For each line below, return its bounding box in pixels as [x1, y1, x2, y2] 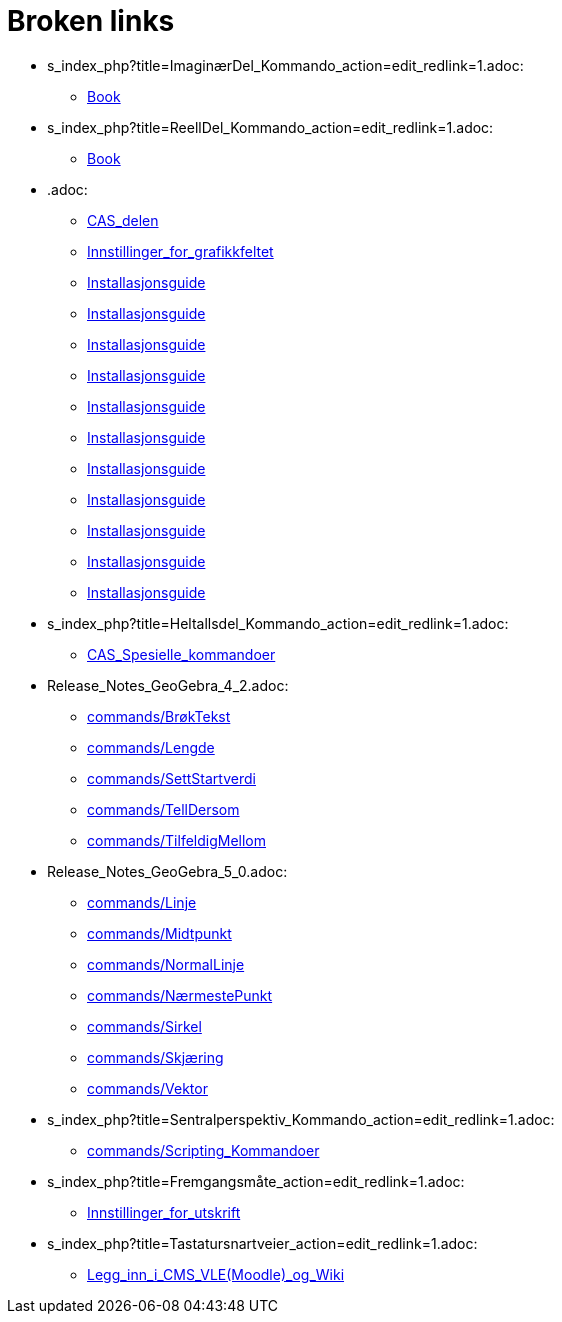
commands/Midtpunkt [87, 924, 232, 942]
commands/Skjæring [87, 1048, 224, 1066]
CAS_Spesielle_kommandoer [87, 645, 276, 663]
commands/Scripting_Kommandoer [87, 1141, 320, 1159]
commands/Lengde [87, 738, 215, 756]
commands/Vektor [87, 1079, 208, 1097]
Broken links [7, 4, 175, 38]
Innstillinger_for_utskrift [87, 1203, 241, 1221]
